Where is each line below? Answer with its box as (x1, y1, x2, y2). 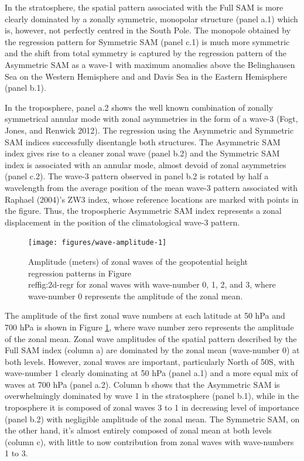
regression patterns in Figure (28, 267, 131, 279)
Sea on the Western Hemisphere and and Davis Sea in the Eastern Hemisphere (5, 70, 287, 82)
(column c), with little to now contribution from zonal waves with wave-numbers (5, 435, 294, 448)
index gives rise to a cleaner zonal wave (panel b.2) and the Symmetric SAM (5, 147, 280, 159)
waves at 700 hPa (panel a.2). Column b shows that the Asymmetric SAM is (5, 378, 280, 390)
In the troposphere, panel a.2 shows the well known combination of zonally (5, 101, 274, 113)
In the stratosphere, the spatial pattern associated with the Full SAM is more (5, 1, 283, 13)
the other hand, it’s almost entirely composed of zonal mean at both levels (5, 424, 272, 436)
